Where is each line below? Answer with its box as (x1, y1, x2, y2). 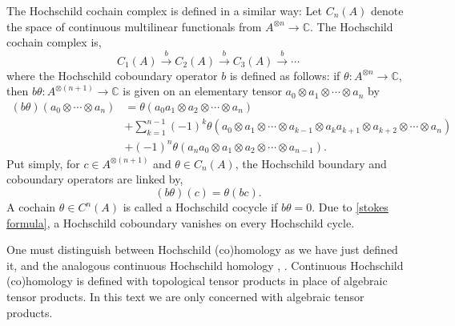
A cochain (6, 199, 56, 215)
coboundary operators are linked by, (6, 171, 183, 187)
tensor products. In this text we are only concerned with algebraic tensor (6, 288, 364, 305)
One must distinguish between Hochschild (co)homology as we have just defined (6, 241, 398, 258)
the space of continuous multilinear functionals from (6, 18, 262, 34)
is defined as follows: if (229, 66, 340, 83)
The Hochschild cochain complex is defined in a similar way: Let (6, 2, 322, 18)
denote (370, 2, 404, 18)
